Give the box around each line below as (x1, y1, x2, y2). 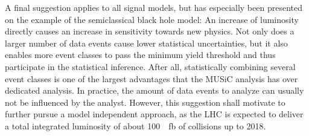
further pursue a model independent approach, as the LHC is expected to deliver (5, 108, 304, 120)
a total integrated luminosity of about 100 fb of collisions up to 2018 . (5, 119, 266, 132)
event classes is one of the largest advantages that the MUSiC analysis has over (5, 72, 298, 85)
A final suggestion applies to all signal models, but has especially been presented (5, 1, 302, 13)
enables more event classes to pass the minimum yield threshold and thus (5, 48, 276, 61)
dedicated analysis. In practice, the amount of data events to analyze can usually (5, 84, 304, 97)
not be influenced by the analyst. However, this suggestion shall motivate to (5, 96, 285, 108)
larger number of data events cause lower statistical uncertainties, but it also (5, 36, 288, 49)
